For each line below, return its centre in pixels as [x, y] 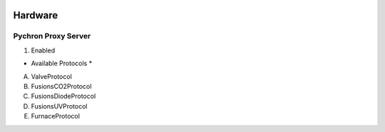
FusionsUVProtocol [59, 106]
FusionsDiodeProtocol [63, 97]
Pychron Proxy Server [52, 36]
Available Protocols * [62, 63]
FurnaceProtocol [55, 116]
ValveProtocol [52, 76]
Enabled [43, 50]
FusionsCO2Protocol [61, 86]
